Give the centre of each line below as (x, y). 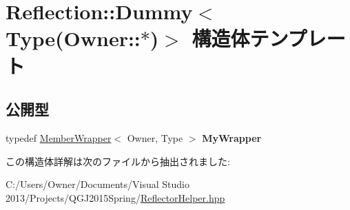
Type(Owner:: (73, 38)
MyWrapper (232, 137)
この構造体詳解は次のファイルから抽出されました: (118, 161)
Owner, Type (155, 137)
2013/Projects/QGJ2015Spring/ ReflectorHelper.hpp (115, 197)
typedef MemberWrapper (59, 137)
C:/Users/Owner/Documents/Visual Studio (97, 184)
